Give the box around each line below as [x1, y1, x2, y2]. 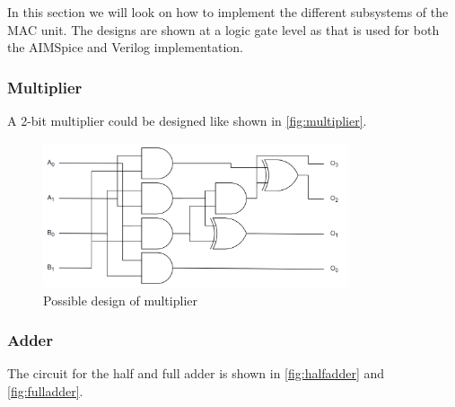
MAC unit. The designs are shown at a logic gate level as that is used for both [7, 20, 440, 39]
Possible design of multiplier [43, 290, 197, 309]
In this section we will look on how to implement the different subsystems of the [7, 3, 449, 21]
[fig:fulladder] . [7, 381, 83, 400]
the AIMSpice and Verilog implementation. [7, 38, 243, 57]
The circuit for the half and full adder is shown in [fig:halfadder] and [7, 364, 385, 383]
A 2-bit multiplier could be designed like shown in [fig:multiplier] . [7, 111, 367, 129]
